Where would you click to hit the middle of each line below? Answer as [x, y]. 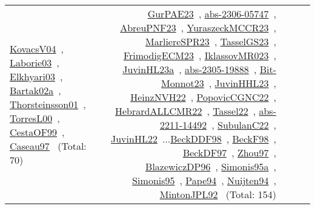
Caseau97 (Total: [48, 146]
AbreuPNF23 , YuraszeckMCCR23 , [198, 27]
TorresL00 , [35, 118]
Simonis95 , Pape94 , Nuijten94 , [204, 180]
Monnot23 [183, 83]
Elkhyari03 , [36, 76]
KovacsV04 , [37, 48]
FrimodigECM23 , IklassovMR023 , [200, 55]
